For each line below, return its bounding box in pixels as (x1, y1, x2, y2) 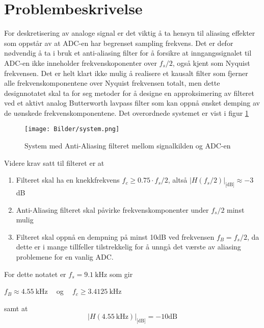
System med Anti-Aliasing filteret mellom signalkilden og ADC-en (24, 140, 231, 151)
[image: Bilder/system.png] (24, 125, 120, 133)
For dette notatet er (4, 268, 66, 279)
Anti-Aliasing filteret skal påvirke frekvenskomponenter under (16, 204, 209, 215)
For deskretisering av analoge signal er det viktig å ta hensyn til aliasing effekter (4, 28, 255, 38)
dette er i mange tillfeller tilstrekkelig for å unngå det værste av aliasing (16, 241, 241, 252)
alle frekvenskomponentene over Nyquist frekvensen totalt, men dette (4, 78, 220, 88)
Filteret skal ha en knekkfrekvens (16, 174, 120, 185)
